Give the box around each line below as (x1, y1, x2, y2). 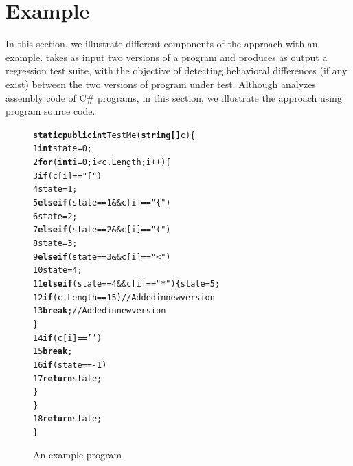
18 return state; (33, 414, 102, 424)
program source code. (5, 104, 95, 118)
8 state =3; (33, 238, 78, 248)
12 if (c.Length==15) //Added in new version (33, 292, 215, 302)
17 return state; (33, 373, 102, 384)
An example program (33, 447, 122, 461)
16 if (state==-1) (33, 359, 107, 370)
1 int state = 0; (33, 144, 92, 154)
